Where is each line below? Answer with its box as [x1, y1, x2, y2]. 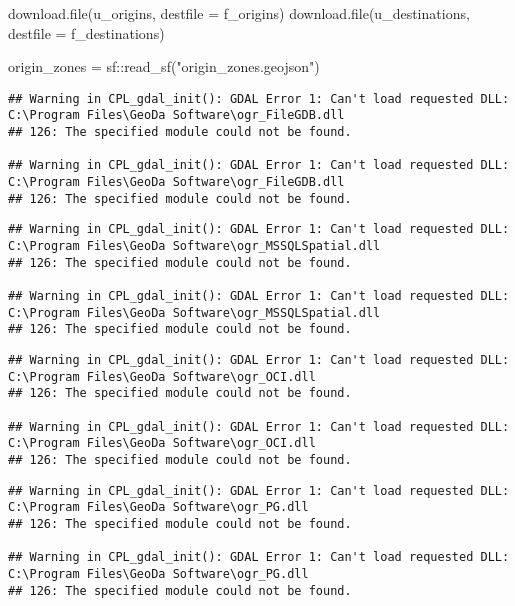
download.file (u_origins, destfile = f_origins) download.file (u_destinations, [8, 3, 470, 23]
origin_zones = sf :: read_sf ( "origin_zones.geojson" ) [8, 56, 320, 77]
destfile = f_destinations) [8, 22, 165, 43]
